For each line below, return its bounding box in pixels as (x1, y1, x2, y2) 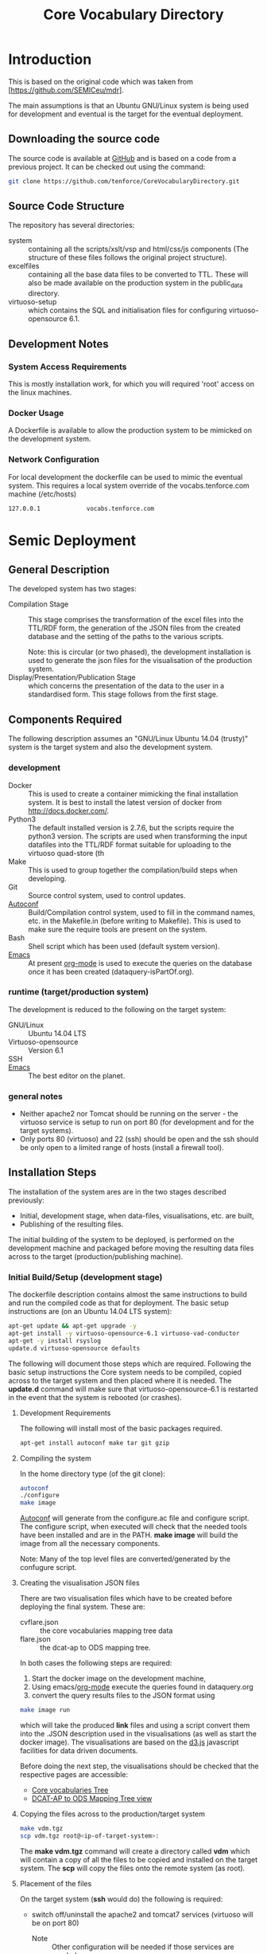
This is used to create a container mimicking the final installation (28, 789, 238, 798)
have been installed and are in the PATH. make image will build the (19, 1530, 238, 1540)
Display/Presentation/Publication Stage (8, 673, 137, 682)
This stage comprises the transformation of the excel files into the (28, 615, 244, 625)
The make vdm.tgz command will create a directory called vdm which (19, 1846, 250, 1856)
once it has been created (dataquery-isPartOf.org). (28, 967, 195, 976)
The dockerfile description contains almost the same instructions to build (8, 1289, 248, 1300)
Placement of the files (19, 1878, 92, 1888)
